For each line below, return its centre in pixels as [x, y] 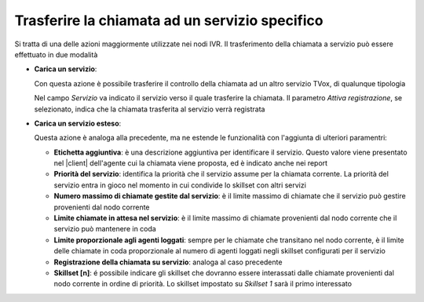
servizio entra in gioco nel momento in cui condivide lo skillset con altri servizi [180, 185]
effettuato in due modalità [56, 54]
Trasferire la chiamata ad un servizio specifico [169, 20]
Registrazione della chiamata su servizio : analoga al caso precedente [168, 262]
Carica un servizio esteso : [78, 123]
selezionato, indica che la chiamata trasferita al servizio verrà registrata [150, 109]
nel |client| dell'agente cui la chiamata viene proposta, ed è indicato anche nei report [191, 163]
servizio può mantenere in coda [105, 229]
